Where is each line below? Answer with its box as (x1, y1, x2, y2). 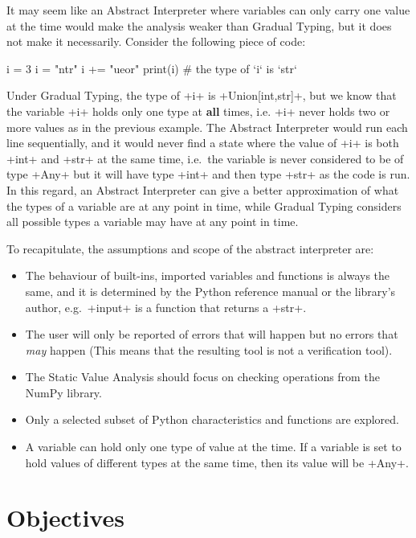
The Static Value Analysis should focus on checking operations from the (25, 368, 380, 385)
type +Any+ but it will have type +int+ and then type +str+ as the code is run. (6, 166, 410, 183)
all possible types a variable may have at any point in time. (6, 213, 299, 230)
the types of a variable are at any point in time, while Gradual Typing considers (6, 197, 402, 214)
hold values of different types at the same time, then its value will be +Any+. (25, 454, 409, 470)
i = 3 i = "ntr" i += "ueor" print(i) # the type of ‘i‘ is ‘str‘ (6, 60, 297, 76)
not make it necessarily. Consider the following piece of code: (6, 33, 306, 50)
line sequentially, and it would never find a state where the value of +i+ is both (6, 134, 399, 151)
